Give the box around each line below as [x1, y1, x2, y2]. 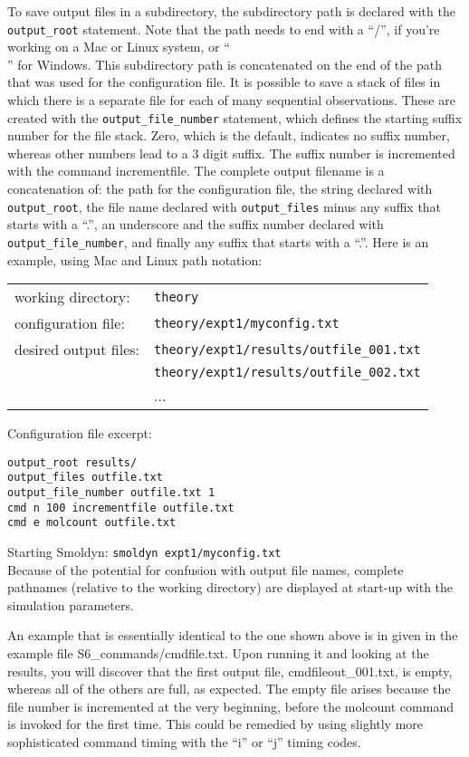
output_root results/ [7, 455, 138, 469]
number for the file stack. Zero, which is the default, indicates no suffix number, [7, 126, 450, 145]
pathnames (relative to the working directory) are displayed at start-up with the [7, 578, 454, 597]
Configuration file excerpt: [7, 424, 152, 443]
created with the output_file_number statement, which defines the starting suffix [7, 108, 463, 127]
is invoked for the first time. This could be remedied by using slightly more [7, 714, 424, 733]
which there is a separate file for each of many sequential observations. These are [7, 91, 455, 110]
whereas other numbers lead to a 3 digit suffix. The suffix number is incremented [7, 143, 455, 162]
